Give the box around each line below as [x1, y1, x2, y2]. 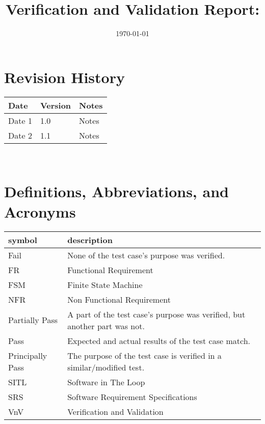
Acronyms [4, 201, 76, 222]
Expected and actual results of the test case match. [67, 334, 250, 347]
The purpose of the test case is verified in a [67, 349, 222, 361]
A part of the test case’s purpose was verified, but [67, 308, 246, 320]
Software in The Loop [67, 376, 145, 388]
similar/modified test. [67, 361, 145, 373]
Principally [8, 349, 47, 361]
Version [40, 99, 71, 111]
